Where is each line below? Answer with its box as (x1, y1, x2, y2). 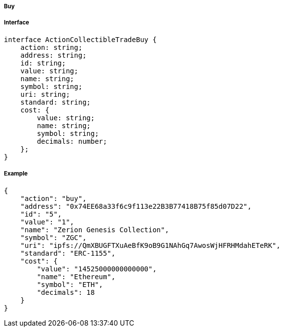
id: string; (20, 59, 66, 67)
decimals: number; (37, 137, 107, 145)
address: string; (20, 51, 87, 59)
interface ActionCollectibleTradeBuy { (4, 35, 157, 44)
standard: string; (20, 98, 91, 106)
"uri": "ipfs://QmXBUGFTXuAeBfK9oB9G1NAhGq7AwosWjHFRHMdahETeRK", (20, 241, 281, 249)
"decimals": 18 (37, 288, 95, 296)
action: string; (20, 43, 83, 51)
